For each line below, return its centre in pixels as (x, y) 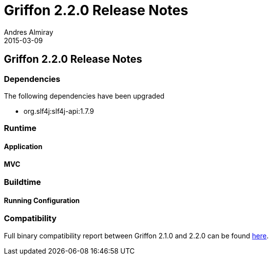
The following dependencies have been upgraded (84, 96)
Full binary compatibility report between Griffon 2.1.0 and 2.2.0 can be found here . (136, 235)
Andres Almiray (29, 32)
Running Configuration (42, 200)
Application (23, 146)
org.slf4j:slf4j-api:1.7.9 (59, 111)
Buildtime (23, 182)
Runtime (20, 128)
